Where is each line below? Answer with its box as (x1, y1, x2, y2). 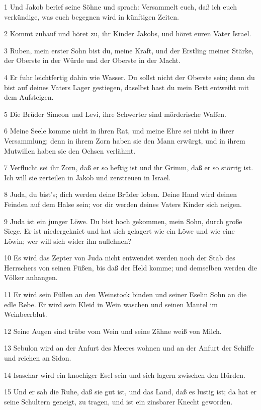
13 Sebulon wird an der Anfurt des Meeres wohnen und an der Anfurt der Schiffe (4, 343, 254, 353)
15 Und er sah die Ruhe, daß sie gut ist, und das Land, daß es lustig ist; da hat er (4, 386, 256, 397)
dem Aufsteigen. (4, 92, 54, 102)
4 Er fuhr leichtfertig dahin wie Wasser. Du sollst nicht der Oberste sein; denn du (4, 72, 255, 82)
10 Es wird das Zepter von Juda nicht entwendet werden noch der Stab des (4, 252, 235, 263)
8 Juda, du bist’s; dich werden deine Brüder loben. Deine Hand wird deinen (4, 189, 237, 199)
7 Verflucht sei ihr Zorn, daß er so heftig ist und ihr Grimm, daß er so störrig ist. (4, 162, 253, 173)
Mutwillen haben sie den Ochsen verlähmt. (4, 145, 136, 156)
